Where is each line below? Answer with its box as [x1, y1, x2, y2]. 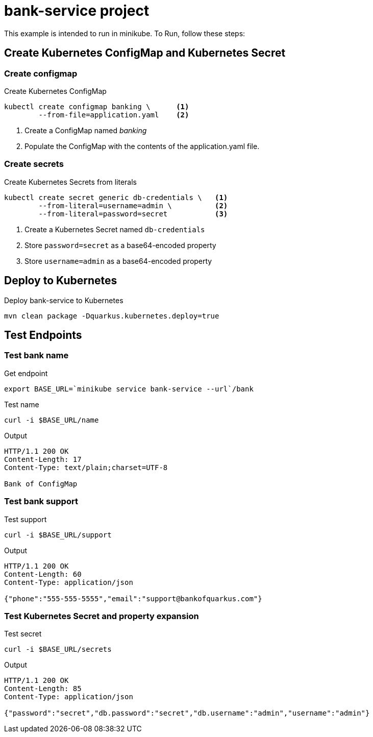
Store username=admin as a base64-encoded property [24, 256, 212, 265]
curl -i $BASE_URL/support [4, 530, 112, 539]
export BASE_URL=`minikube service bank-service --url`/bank [4, 384, 254, 393]
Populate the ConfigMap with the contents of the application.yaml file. [24, 141, 260, 151]
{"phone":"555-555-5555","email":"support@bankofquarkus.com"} [4, 594, 262, 603]
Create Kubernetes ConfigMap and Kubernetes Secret [4, 46, 286, 60]
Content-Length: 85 [4, 684, 82, 693]
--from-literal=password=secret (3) [38, 209, 228, 218]
